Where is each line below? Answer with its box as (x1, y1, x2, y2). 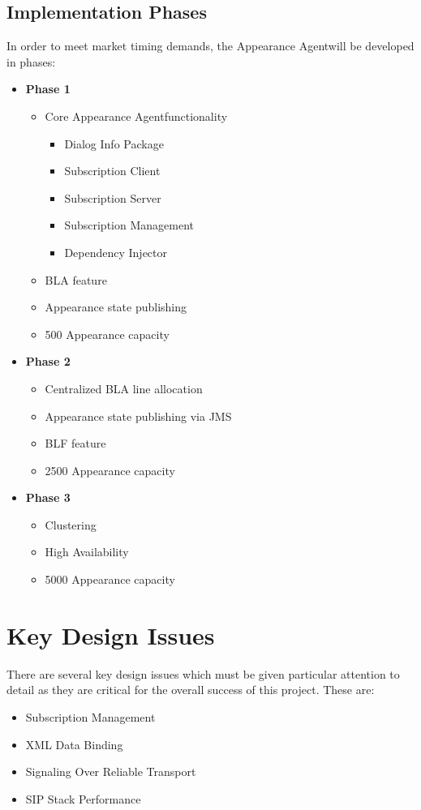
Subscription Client (64, 162, 161, 179)
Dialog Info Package (64, 135, 164, 152)
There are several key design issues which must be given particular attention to (6, 665, 400, 682)
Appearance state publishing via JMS (45, 407, 232, 424)
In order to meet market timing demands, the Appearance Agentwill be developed (6, 37, 415, 54)
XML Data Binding (25, 735, 123, 752)
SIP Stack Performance (25, 790, 141, 807)
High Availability (45, 543, 129, 560)
